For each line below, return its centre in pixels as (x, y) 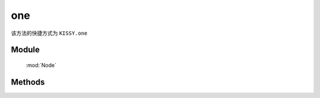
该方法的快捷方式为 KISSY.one (49, 33)
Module (25, 50)
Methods (28, 82)
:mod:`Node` (41, 65)
